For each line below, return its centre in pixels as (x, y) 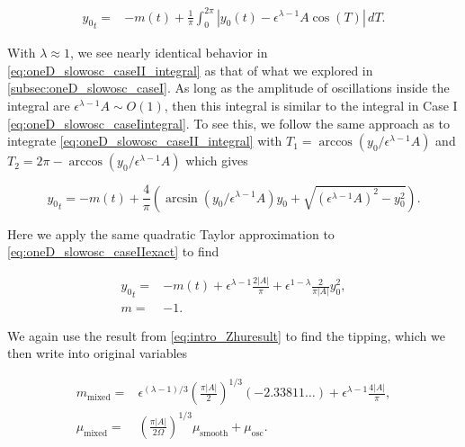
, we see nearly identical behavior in (169, 53)
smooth (214, 433)
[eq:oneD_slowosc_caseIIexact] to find (113, 251)
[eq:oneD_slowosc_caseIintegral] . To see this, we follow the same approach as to (228, 123)
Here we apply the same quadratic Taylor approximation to (171, 233)
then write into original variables (98, 353)
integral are (39, 105)
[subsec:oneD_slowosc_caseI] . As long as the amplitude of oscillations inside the (228, 88)
